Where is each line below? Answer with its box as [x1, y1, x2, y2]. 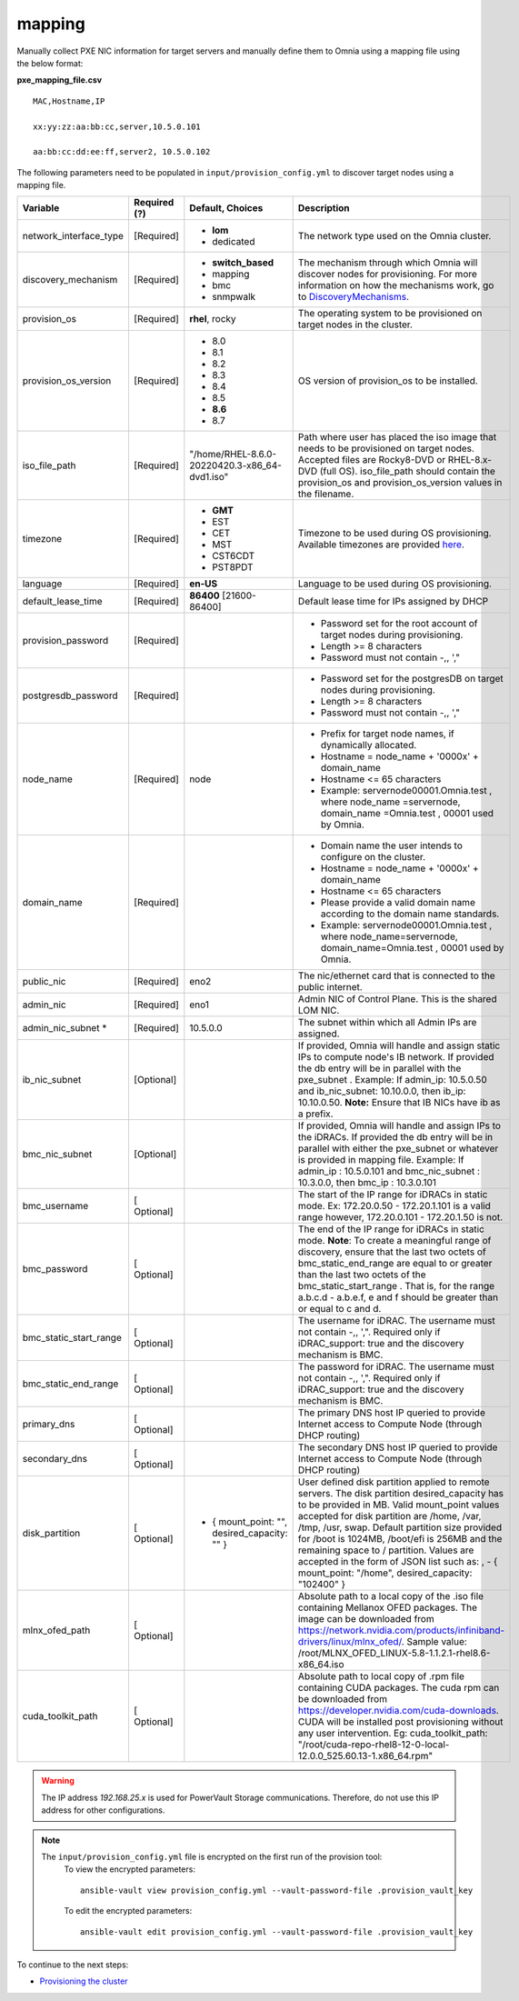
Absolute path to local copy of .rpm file [297, 1670, 465, 1683]
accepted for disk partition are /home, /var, [297, 1510, 482, 1523]
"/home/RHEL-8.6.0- [189, 448, 277, 461]
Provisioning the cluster [39, 1976, 128, 1986]
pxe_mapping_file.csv [16, 75, 103, 85]
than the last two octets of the [297, 1268, 426, 1281]
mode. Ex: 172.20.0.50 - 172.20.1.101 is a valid [297, 1200, 491, 1213]
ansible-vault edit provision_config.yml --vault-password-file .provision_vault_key [80, 1926, 474, 1936]
